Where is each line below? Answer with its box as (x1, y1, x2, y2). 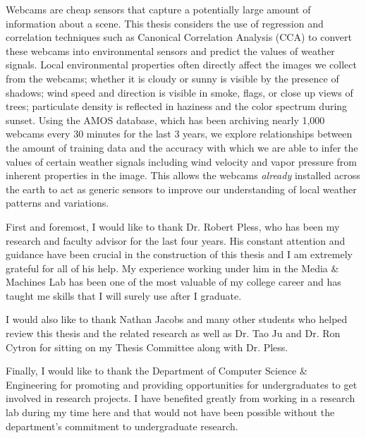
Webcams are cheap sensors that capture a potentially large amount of (6, 2, 311, 16)
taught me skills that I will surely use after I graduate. (6, 288, 242, 303)
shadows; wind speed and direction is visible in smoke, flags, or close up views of (6, 85, 353, 99)
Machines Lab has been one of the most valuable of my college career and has (6, 274, 341, 289)
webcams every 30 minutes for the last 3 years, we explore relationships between (6, 126, 353, 141)
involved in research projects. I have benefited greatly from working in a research (6, 391, 355, 406)
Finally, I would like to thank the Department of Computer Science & (6, 363, 307, 378)
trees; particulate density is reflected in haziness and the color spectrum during (6, 99, 348, 114)
